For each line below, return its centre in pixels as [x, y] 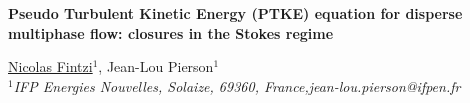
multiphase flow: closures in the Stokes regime [171, 32]
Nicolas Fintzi [50, 66]
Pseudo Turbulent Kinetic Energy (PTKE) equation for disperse [235, 13]
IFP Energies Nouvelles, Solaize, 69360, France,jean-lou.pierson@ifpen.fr [237, 85]
